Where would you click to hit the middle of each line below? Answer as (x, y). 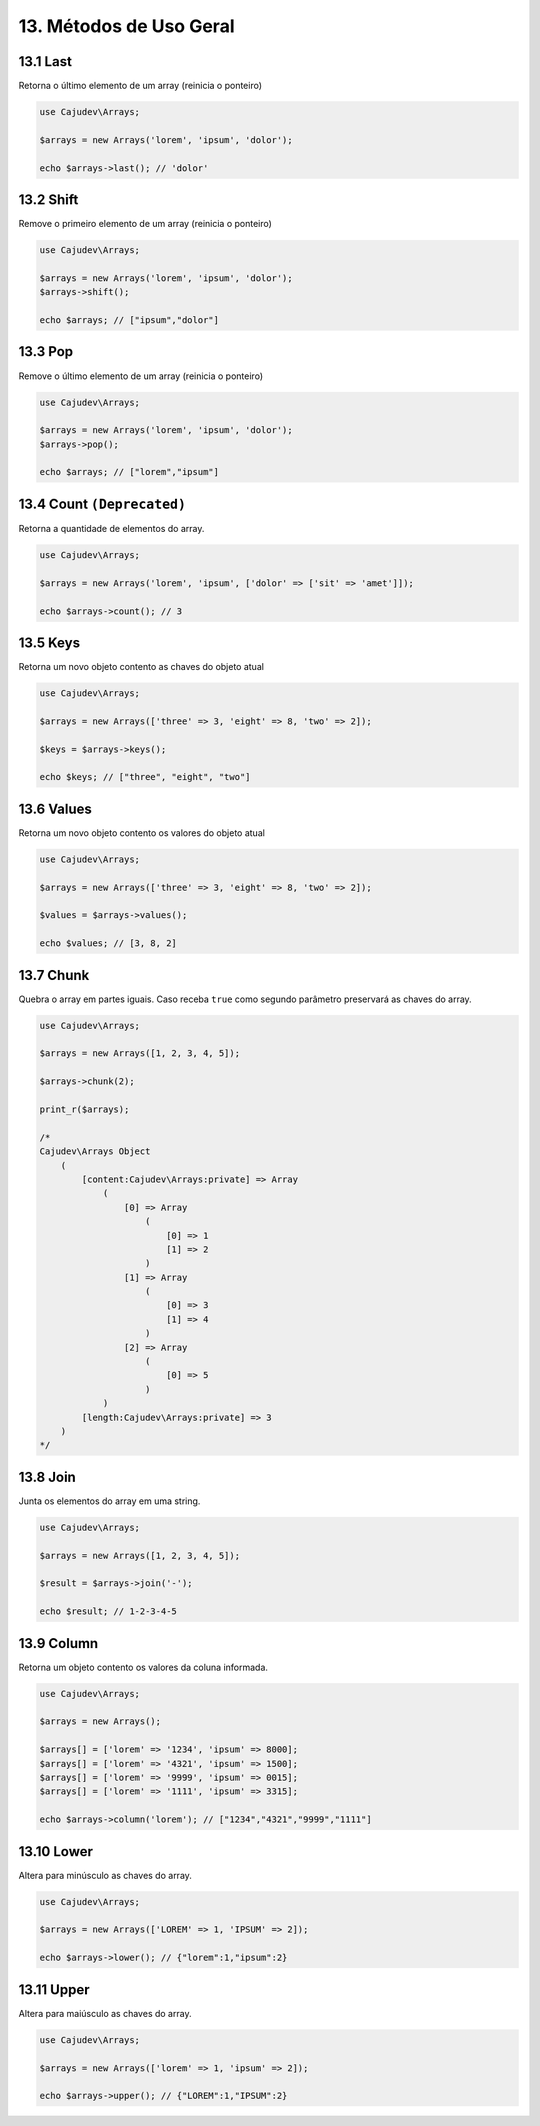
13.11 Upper (54, 1989)
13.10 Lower (56, 1851)
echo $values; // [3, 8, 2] (108, 943)
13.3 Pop (46, 351)
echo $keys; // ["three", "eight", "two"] (145, 777)
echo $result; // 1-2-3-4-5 (108, 1611)
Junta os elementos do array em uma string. (109, 1501)
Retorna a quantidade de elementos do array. (111, 528)
